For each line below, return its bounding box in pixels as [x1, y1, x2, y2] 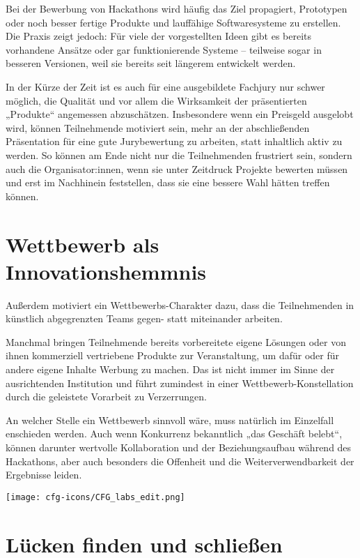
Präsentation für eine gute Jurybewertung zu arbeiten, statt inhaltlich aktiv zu [6, 134, 343, 149]
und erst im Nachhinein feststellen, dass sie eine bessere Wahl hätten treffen [6, 175, 330, 190]
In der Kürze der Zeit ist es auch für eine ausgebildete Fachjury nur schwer [6, 79, 325, 93]
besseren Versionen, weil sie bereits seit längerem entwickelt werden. [6, 56, 296, 70]
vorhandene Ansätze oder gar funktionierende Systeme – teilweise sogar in [6, 42, 322, 56]
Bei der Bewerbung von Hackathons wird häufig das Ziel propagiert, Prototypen [6, 1, 347, 15]
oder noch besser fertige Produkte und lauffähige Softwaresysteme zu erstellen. [6, 15, 341, 29]
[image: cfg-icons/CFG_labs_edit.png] [6, 492, 185, 502]
